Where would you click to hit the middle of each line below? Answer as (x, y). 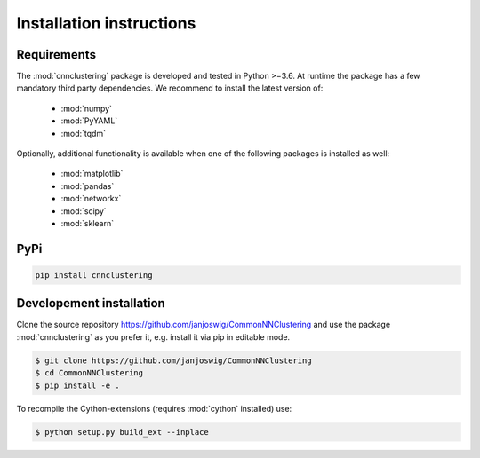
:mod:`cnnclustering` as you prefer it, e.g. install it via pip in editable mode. (153, 336)
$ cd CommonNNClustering (89, 373)
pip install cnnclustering (94, 275)
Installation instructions (106, 23)
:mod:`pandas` (88, 186)
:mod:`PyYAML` (89, 121)
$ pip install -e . (77, 385)
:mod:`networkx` (91, 199)
